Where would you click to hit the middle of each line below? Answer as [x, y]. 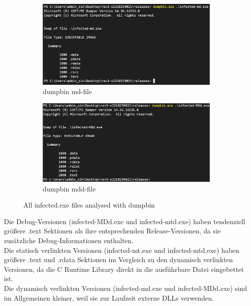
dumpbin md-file [67, 91]
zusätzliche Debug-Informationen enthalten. [69, 240]
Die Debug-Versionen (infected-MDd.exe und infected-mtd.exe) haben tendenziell [125, 221]
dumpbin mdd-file [69, 188]
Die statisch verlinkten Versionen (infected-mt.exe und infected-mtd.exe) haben [122, 250]
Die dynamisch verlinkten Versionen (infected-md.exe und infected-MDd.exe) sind [125, 288]
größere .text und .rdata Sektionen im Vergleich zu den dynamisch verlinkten [118, 259]
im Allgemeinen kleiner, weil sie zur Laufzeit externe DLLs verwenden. [109, 297]
